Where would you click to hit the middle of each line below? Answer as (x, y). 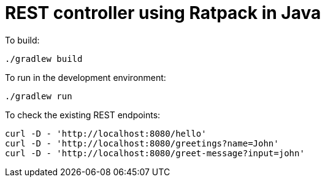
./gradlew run (39, 96)
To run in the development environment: (86, 77)
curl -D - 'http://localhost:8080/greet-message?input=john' (155, 153)
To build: (22, 40)
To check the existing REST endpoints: (83, 115)
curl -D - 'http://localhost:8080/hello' (106, 133)
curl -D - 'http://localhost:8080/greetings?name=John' (142, 143)
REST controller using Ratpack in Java (163, 13)
